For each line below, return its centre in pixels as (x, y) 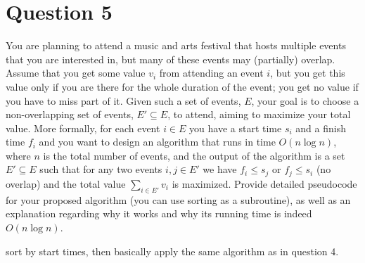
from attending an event (211, 73)
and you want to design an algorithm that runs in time (157, 142)
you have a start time (236, 128)
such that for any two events (101, 169)
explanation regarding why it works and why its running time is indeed (159, 213)
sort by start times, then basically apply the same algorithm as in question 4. (172, 251)
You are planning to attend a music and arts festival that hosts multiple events (176, 45)
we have (220, 169)
